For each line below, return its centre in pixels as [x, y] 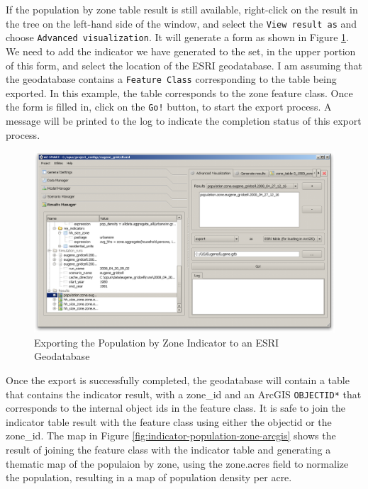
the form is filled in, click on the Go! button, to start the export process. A [169, 107]
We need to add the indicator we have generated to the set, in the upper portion [181, 51]
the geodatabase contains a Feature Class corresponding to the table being [171, 79]
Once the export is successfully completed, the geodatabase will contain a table [178, 380]
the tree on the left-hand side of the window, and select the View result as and [182, 23]
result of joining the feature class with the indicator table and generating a [168, 450]
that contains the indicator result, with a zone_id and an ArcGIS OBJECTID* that [184, 394]
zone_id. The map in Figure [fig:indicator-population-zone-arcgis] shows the [171, 435]
